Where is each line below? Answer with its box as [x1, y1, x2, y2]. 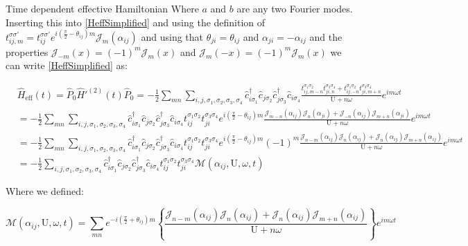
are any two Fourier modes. [236, 1, 353, 15]
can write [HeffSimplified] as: [6, 58, 128, 73]
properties [6, 44, 49, 59]
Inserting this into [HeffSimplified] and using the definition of [6, 15, 266, 29]
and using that [141, 29, 204, 44]
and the [309, 29, 343, 44]
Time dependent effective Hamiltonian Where [6, 1, 199, 15]
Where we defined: [6, 184, 84, 198]
